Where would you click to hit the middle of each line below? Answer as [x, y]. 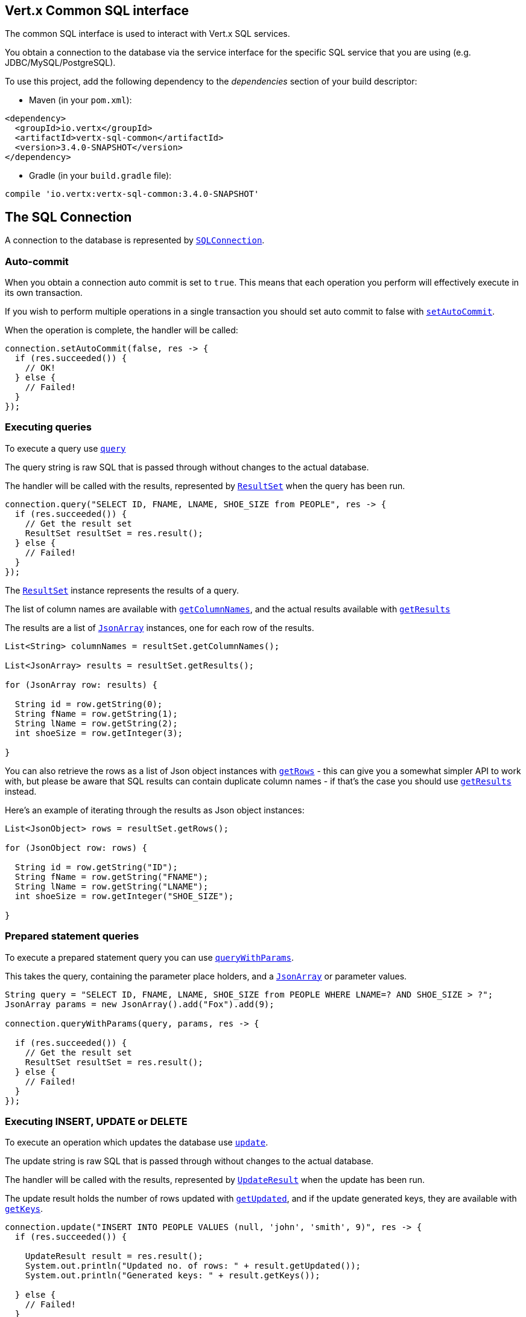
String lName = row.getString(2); [96, 723]
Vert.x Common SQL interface [97, 11]
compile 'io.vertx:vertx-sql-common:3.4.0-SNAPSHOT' [132, 194]
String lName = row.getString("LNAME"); [112, 886]
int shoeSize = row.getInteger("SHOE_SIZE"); [124, 896]
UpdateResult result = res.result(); [114, 1256]
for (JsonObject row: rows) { [76, 848]
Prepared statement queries [72, 936]
